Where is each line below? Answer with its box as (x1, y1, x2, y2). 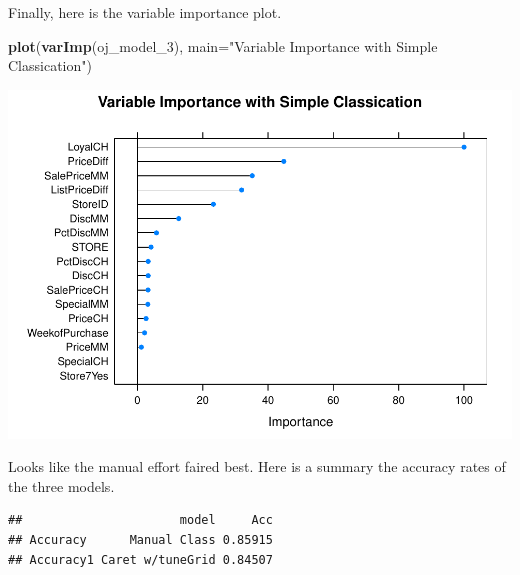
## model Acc (8, 513, 273, 528)
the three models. (8, 475, 115, 496)
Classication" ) (8, 55, 92, 76)
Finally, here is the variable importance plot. (8, 2, 282, 22)
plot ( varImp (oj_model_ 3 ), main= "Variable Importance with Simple (8, 35, 438, 56)
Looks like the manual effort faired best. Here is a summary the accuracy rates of (8, 456, 506, 477)
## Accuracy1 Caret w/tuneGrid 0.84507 (8, 552, 273, 567)
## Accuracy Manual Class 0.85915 (8, 533, 273, 548)
